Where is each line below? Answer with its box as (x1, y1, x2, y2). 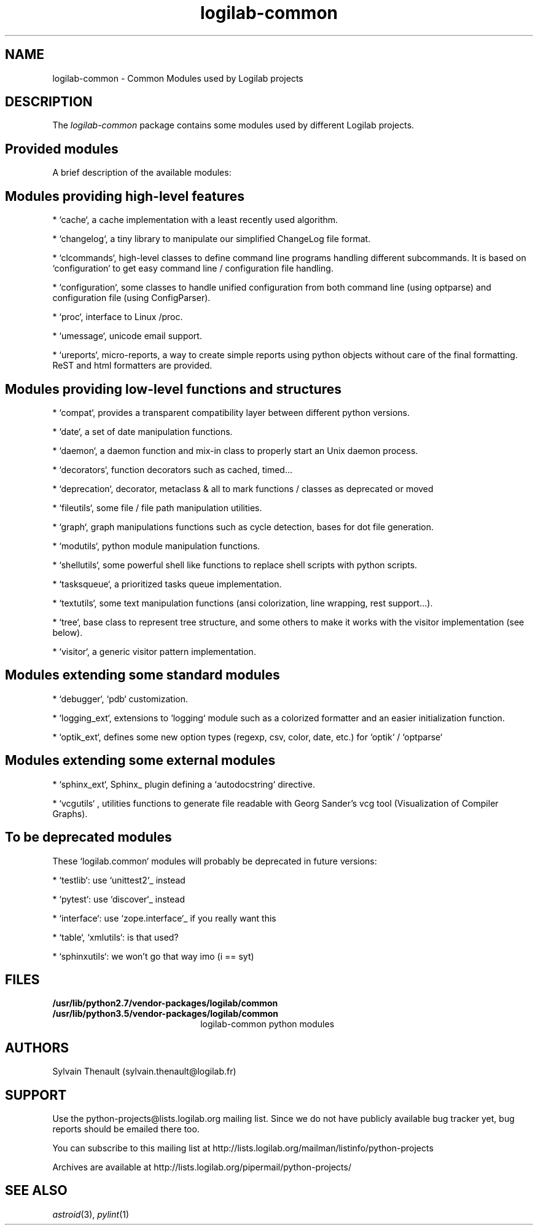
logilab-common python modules (200, 1019, 335, 1030)
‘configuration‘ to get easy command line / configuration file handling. (52, 263, 333, 274)
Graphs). (52, 808, 88, 819)
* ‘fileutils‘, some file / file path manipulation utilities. (52, 502, 262, 513)
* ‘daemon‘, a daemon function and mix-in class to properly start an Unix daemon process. (52, 445, 418, 456)
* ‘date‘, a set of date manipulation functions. (52, 426, 233, 437)
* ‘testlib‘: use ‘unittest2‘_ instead (52, 874, 185, 885)
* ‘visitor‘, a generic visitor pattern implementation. (52, 646, 256, 657)
